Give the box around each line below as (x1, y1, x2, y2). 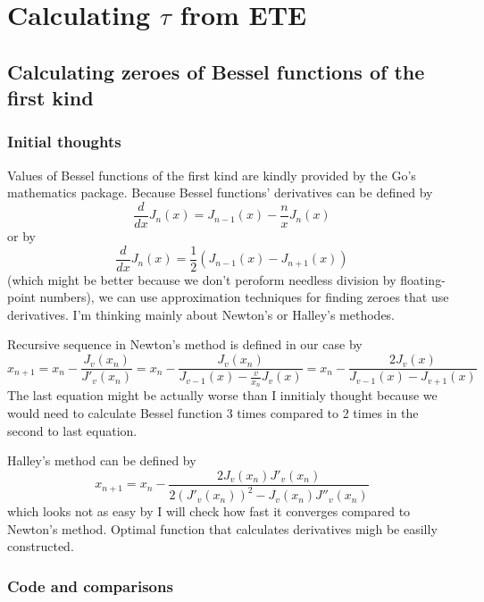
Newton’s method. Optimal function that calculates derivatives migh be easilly (7, 519, 438, 538)
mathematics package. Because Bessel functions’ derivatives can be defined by (7, 183, 433, 202)
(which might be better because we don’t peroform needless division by (7, 270, 396, 288)
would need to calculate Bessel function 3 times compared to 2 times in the (7, 403, 419, 422)
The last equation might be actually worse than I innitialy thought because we (7, 386, 438, 405)
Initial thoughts (7, 130, 121, 153)
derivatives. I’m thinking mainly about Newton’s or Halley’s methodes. (7, 305, 396, 323)
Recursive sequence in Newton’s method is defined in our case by (7, 335, 363, 354)
